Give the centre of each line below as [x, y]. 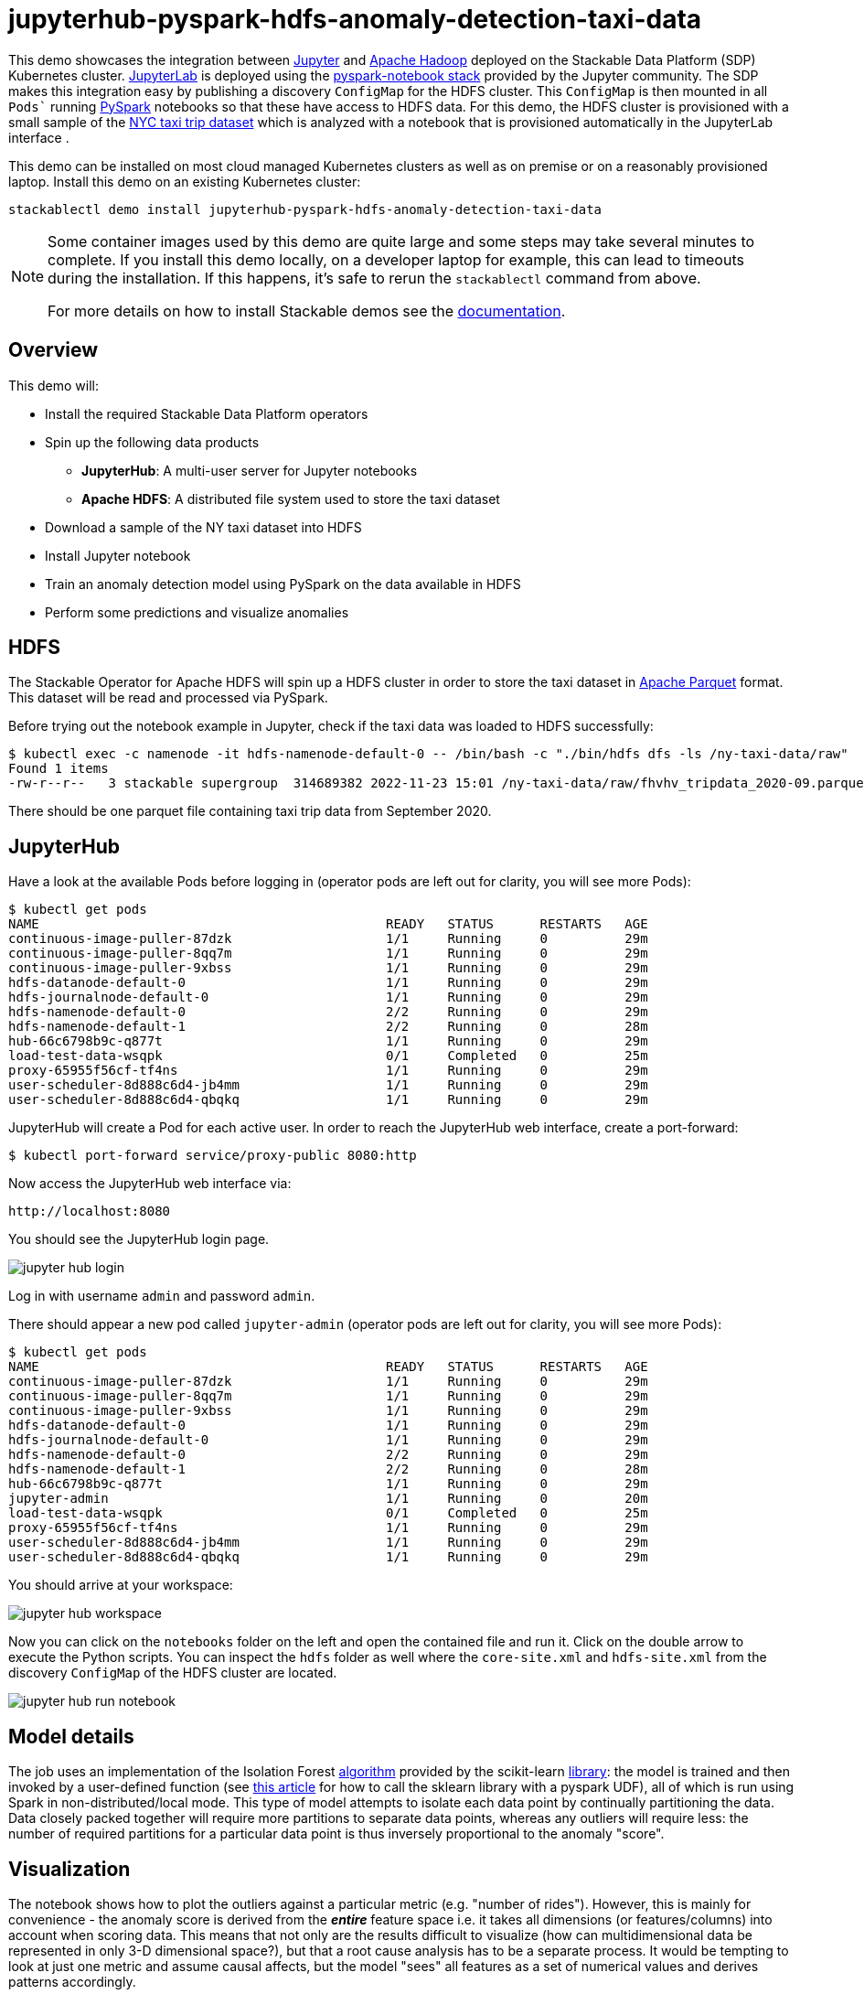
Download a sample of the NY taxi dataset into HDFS [203, 527]
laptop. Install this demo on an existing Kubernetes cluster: [185, 181]
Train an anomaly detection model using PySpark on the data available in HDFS [283, 584]
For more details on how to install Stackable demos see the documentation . [307, 311]
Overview [53, 350]
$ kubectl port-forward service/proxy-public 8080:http [213, 1156]
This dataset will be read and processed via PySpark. [168, 698]
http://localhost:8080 [90, 1211]
